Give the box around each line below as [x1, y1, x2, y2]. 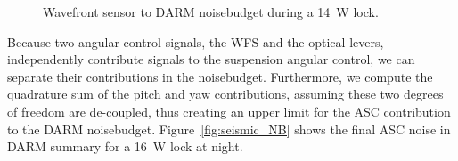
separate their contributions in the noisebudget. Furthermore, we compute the [7, 67, 433, 85]
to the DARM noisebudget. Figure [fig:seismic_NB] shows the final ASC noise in [7, 119, 451, 138]
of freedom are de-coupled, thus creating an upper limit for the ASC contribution [7, 101, 451, 120]
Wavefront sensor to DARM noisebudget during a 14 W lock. [43, 3, 379, 20]
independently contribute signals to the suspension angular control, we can [7, 50, 415, 68]
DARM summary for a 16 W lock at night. [7, 137, 243, 156]
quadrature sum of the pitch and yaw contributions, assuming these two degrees [7, 85, 444, 103]
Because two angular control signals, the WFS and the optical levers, [7, 32, 384, 51]
